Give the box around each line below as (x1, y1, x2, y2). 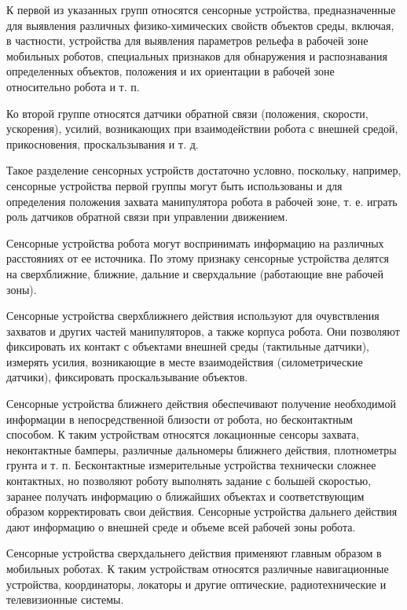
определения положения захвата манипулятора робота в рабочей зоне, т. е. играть (6, 193, 398, 209)
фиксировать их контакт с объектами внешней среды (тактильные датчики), (6, 338, 370, 355)
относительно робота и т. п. (6, 78, 140, 94)
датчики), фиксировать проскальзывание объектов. (6, 369, 248, 385)
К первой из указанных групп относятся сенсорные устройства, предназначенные (6, 2, 396, 17)
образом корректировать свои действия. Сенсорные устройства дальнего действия (6, 503, 398, 520)
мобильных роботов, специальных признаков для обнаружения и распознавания (6, 47, 388, 64)
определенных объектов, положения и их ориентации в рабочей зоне (6, 63, 335, 79)
